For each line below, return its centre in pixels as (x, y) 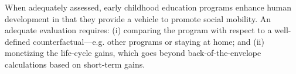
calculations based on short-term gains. (75, 64)
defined (18, 41)
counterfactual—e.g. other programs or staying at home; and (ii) (149, 41)
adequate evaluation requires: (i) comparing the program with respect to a (138, 30)
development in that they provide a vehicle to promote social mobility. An (138, 18)
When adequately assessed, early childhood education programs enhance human (148, 7)
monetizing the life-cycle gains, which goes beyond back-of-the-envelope (133, 53)
